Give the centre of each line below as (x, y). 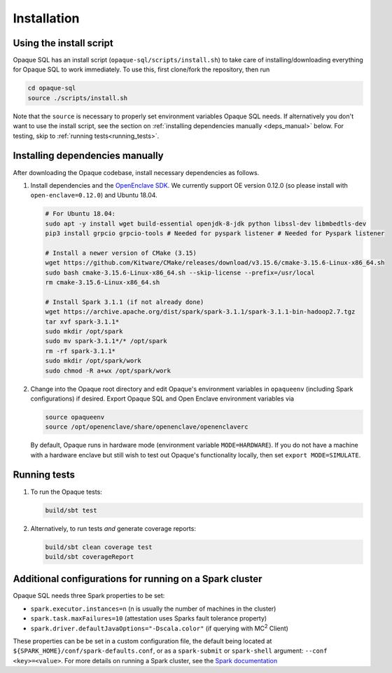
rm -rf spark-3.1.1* (80, 351)
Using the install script (63, 43)
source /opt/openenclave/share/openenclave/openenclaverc (147, 427)
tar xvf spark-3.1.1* (82, 321)
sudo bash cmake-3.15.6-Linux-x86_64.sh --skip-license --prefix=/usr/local (180, 272)
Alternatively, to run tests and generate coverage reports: (113, 528)
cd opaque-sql (52, 88)
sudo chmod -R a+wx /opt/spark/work (108, 370)
